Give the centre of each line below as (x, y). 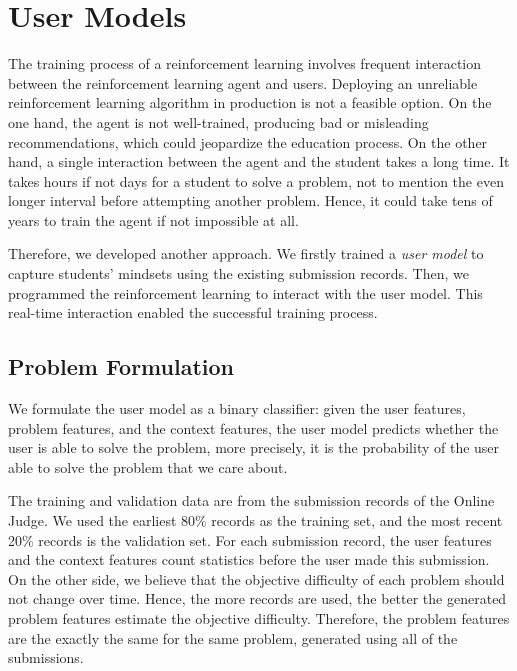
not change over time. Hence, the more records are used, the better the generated (257, 598)
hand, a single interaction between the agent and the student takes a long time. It (259, 161)
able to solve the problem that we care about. (148, 466)
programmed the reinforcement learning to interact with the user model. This (245, 292)
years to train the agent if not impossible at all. (153, 219)
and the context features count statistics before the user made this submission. (249, 559)
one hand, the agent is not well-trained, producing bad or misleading (218, 121)
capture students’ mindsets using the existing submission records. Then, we (238, 273)
